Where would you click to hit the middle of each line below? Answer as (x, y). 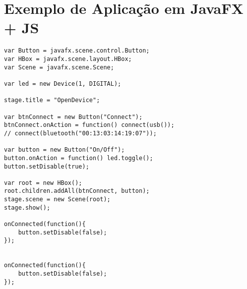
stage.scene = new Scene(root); (57, 200)
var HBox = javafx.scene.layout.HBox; (68, 59)
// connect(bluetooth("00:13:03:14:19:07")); (80, 133)
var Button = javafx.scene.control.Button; (77, 51)
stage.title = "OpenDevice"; (52, 100)
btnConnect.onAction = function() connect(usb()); (89, 125)
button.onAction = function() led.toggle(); (79, 158)
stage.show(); (27, 207)
